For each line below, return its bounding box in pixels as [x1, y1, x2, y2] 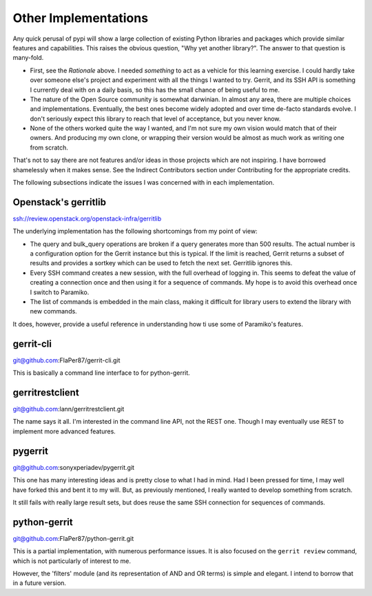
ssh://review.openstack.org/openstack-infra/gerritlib [12, 214, 162, 223]
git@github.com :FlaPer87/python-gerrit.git [12, 534, 134, 542]
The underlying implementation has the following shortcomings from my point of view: [12, 227, 258, 236]
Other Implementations [12, 10, 148, 25]
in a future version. [12, 579, 67, 587]
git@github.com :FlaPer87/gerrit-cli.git [12, 356, 121, 364]
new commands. [30, 307, 77, 316]
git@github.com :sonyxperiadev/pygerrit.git [12, 463, 134, 471]
